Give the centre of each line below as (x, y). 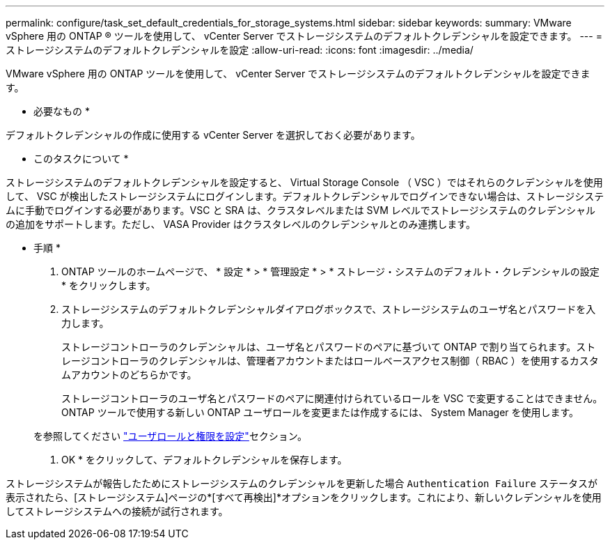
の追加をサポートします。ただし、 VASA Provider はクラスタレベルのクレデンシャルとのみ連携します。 (241, 224)
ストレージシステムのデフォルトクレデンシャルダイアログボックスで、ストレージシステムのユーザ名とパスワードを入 (329, 309)
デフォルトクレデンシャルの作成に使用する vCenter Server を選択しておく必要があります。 (213, 135)
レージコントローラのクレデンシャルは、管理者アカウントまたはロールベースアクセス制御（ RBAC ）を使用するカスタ (330, 361)
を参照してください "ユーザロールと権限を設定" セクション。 (171, 436)
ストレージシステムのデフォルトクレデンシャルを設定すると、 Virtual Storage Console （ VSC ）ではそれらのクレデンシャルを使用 (304, 182)
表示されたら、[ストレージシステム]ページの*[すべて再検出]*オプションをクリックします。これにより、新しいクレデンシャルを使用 (304, 497)
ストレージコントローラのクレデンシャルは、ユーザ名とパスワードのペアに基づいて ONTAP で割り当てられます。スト (329, 347)
